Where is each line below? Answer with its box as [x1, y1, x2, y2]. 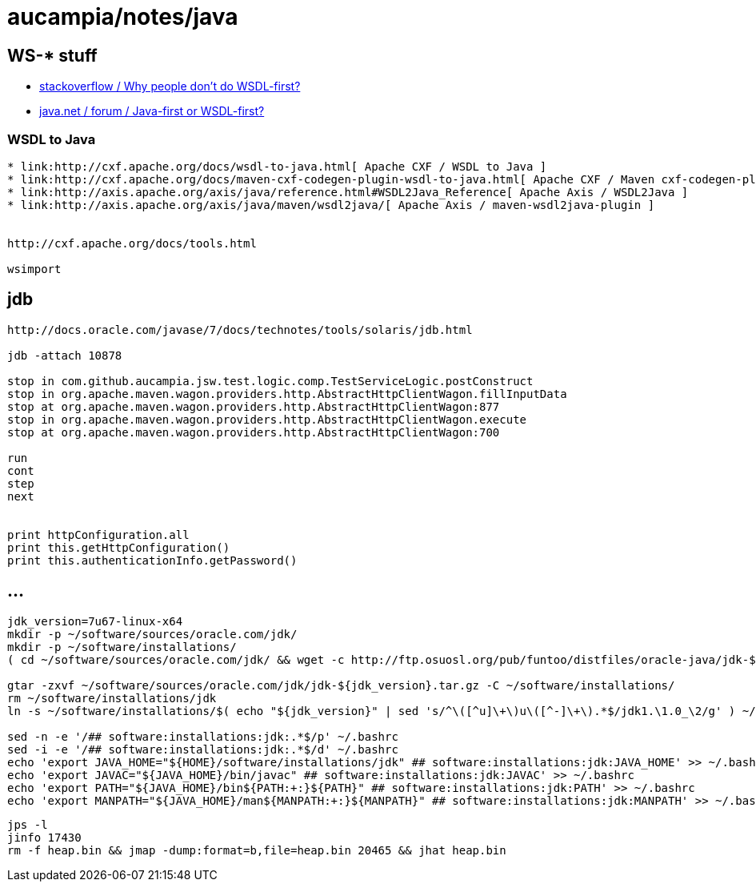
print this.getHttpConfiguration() [7, 540, 230, 554]
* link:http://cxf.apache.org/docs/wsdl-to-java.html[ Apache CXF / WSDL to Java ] [7, 159, 547, 173]
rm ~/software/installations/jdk [7, 691, 217, 705]
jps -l [7, 818, 48, 831]
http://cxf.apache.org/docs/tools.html [7, 236, 257, 250]
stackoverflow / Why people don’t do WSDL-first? [39, 79, 301, 94]
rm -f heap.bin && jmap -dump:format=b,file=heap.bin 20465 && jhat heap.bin [7, 843, 506, 857]
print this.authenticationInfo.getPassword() [7, 553, 298, 567]
